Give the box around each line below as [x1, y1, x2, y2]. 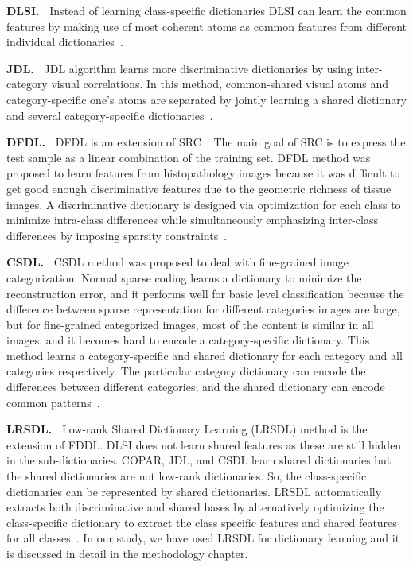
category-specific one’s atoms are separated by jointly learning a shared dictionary [6, 91, 407, 107]
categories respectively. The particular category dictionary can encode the [6, 363, 366, 379]
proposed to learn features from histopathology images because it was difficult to [6, 165, 400, 181]
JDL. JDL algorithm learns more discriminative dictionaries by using [6, 60, 353, 76]
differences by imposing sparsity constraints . [6, 227, 228, 243]
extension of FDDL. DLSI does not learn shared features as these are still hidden [6, 436, 402, 452]
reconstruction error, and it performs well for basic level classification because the [6, 285, 404, 301]
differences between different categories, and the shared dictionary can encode [6, 379, 385, 395]
